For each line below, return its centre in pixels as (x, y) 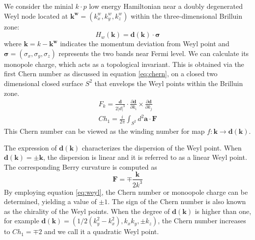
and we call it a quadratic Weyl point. (102, 231)
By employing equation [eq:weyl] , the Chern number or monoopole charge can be (126, 192)
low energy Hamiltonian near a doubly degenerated (166, 6)
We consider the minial (39, 6)
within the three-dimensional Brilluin (186, 15)
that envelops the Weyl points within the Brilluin (169, 83)
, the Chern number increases (202, 221)
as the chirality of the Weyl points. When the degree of (87, 211)
